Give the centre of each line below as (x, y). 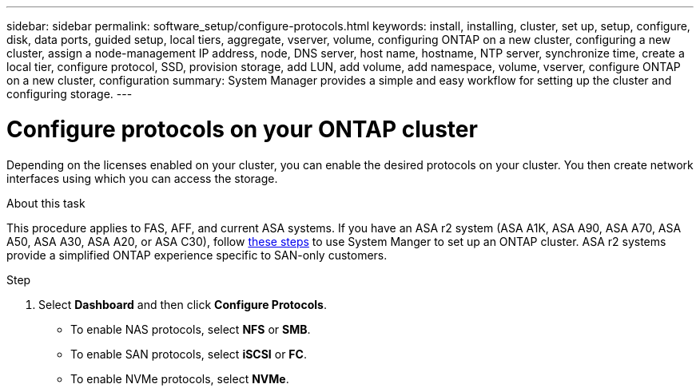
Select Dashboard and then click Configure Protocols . (183, 304)
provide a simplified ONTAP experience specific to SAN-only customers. (197, 255)
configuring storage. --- (70, 94)
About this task (46, 203)
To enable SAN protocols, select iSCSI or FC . (189, 354)
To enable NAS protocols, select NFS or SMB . (191, 329)
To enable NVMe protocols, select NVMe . (180, 378)
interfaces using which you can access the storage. (142, 178)
